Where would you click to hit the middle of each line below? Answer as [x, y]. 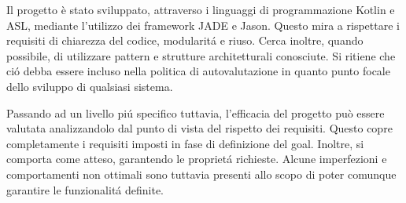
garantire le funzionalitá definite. [85, 189]
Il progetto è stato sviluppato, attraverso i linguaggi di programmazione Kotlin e [201, 9]
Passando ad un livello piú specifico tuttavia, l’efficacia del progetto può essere [196, 112]
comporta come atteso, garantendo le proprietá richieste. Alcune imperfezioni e [197, 159]
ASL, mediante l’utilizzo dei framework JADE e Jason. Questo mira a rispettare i [203, 25]
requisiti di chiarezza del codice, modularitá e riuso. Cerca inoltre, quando [185, 40]
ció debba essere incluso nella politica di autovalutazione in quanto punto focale [198, 71]
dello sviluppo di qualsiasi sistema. [90, 86]
